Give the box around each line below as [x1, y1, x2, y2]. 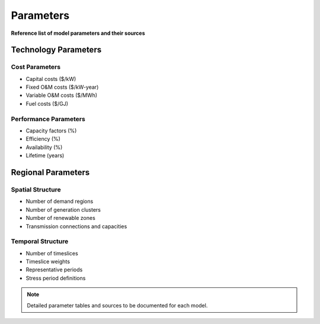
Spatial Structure [11, 185, 62, 193]
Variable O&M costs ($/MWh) [25, 92, 98, 99]
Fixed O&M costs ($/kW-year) [25, 83, 99, 91]
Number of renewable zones [25, 215, 96, 222]
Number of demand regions [25, 198, 94, 205]
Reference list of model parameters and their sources [11, 30, 145, 37]
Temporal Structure [11, 237, 69, 245]
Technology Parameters [11, 45, 102, 55]
